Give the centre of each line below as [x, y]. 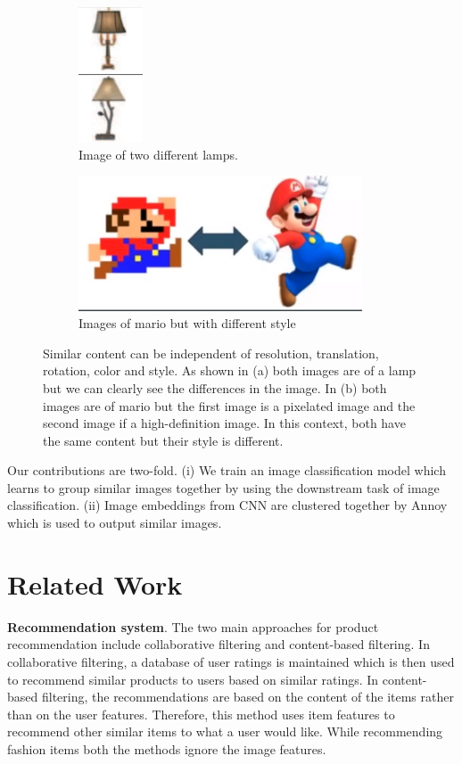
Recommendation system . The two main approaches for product [193, 626]
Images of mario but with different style [187, 323]
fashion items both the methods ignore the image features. [167, 748]
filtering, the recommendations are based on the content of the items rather [247, 697]
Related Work [95, 583]
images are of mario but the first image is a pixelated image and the [229, 405]
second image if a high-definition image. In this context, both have [224, 423]
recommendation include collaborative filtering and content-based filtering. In [219, 644]
